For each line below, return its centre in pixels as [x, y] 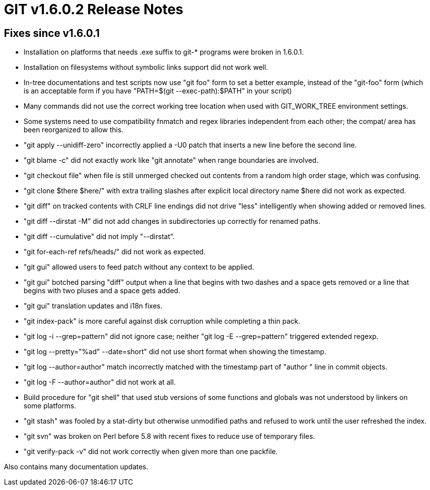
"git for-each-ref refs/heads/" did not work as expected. [115, 252]
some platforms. [50, 406]
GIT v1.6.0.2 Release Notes [94, 9]
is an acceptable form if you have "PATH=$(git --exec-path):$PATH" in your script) [158, 91]
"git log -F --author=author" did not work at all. [100, 382]
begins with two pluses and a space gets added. [102, 291]
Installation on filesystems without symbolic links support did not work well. [146, 67]
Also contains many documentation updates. [76, 467]
